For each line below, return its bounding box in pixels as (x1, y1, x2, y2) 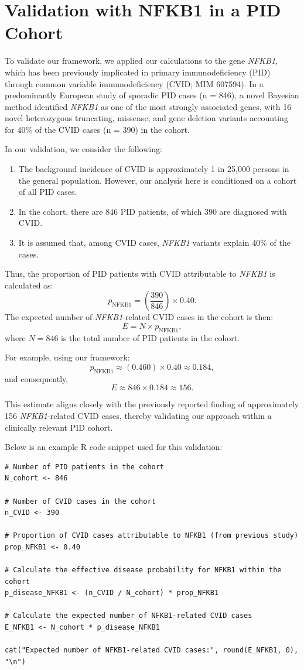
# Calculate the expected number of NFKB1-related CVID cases (5, 611, 252, 620)
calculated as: (5, 279, 53, 291)
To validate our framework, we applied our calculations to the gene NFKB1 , (5, 54, 278, 67)
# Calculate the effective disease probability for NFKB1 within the (5, 566, 282, 575)
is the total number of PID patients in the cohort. (61, 331, 240, 343)
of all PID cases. (18, 185, 77, 198)
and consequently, (5, 372, 69, 384)
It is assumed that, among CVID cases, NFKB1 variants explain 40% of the (18, 236, 291, 249)
